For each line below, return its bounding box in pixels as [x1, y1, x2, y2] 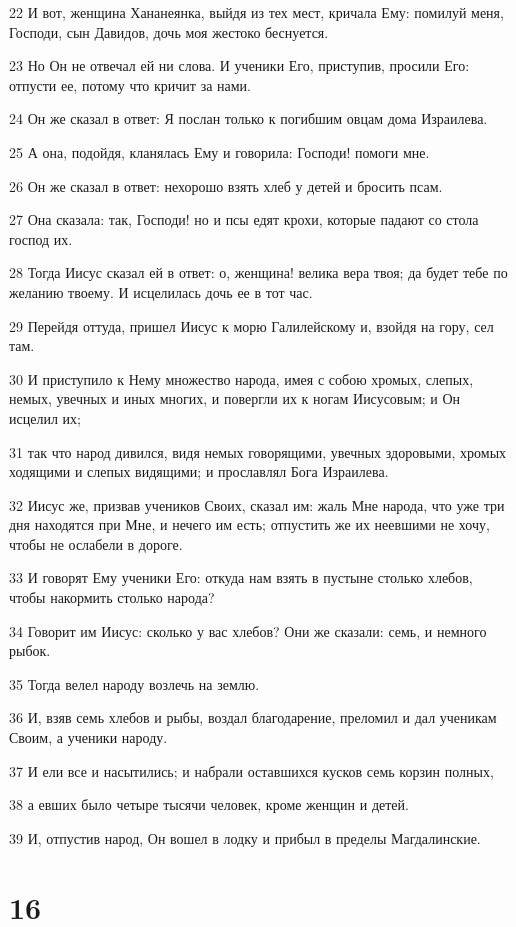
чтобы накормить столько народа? [9, 587, 215, 608]
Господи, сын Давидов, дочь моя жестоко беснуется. [9, 21, 329, 42]
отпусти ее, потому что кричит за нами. [9, 74, 251, 95]
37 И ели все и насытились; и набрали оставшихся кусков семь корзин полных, [9, 760, 494, 781]
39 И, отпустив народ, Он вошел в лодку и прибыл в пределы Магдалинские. [9, 827, 481, 848]
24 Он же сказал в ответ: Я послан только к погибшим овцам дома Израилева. [9, 108, 488, 129]
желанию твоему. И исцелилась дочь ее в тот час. [9, 281, 313, 302]
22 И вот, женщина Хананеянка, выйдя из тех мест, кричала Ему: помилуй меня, [9, 2, 504, 22]
